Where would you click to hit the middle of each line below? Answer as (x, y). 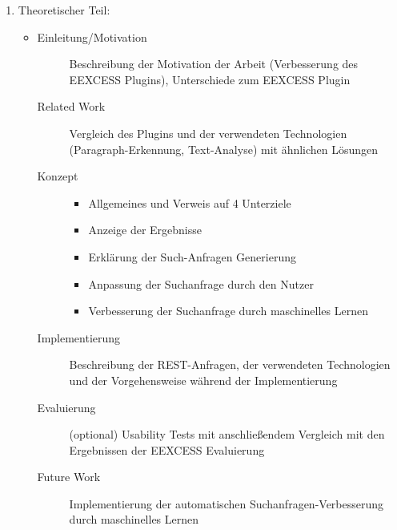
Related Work (71, 106)
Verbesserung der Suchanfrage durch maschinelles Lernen (228, 311)
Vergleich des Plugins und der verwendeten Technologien (208, 133)
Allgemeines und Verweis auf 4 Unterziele (190, 202)
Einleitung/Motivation (92, 36)
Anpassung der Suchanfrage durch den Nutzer (201, 283)
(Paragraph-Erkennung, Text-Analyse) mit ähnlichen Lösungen (224, 149)
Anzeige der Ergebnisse (145, 230)
